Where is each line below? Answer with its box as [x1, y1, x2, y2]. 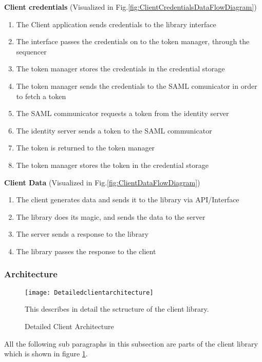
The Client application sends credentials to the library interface [16, 18, 216, 29]
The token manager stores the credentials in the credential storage [16, 63, 225, 74]
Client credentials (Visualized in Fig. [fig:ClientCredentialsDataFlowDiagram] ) [4, 2, 257, 12]
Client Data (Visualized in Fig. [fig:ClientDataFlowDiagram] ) [4, 177, 200, 187]
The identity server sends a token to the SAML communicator [16, 125, 212, 136]
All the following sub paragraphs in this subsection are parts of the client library [4, 338, 258, 349]
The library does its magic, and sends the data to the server [16, 211, 205, 222]
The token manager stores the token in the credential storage [16, 159, 209, 170]
